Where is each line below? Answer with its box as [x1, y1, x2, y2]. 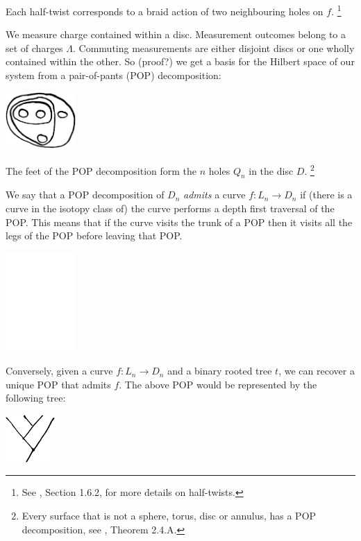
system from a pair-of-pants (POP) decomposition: [6, 68, 221, 83]
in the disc [249, 163, 294, 178]
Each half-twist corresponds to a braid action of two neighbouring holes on [6, 3, 324, 18]
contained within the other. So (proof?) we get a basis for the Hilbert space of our [6, 54, 355, 69]
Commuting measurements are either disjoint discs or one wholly [78, 40, 355, 55]
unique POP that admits [6, 377, 111, 391]
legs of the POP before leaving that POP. [6, 228, 183, 243]
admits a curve [183, 187, 246, 202]
